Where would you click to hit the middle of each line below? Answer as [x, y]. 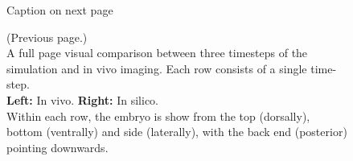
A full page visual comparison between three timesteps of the [157, 53]
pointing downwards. [57, 147]
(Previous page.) [47, 37]
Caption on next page [60, 10]
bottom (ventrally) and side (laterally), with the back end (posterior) [177, 132]
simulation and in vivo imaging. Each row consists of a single [157, 68]
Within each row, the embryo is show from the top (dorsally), [158, 116]
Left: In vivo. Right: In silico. [83, 99]
